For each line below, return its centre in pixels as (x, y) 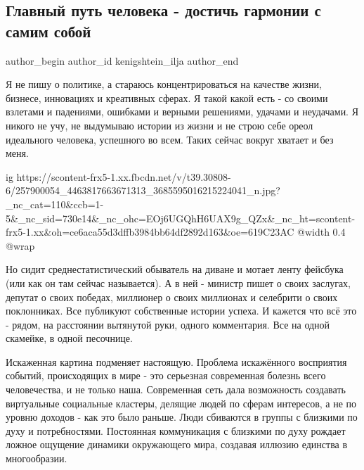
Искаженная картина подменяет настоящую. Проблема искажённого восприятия (176, 361)
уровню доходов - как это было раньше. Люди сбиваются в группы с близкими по (182, 417)
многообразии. (37, 458)
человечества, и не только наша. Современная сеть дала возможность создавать (176, 389)
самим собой (48, 31)
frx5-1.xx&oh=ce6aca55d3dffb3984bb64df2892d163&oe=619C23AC (150, 232)
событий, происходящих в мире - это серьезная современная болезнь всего (166, 375)
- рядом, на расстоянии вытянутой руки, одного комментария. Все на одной (168, 324)
